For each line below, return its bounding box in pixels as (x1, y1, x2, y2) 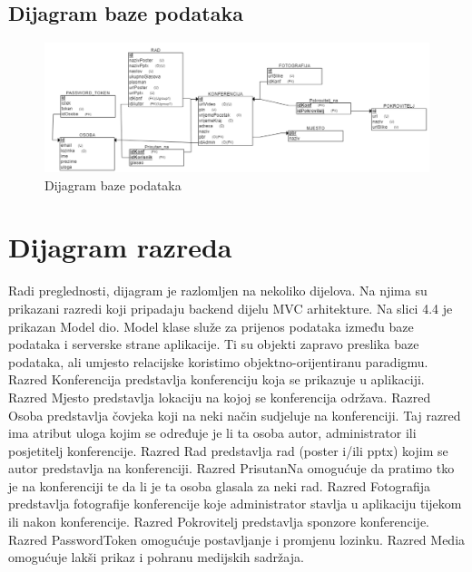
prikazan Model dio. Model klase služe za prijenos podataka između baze (8, 316, 414, 335)
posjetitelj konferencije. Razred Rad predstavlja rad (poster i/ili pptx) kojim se (8, 441, 448, 460)
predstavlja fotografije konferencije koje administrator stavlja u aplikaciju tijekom (8, 494, 462, 513)
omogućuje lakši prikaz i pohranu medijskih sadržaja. (8, 548, 304, 567)
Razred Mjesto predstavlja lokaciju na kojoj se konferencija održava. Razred (8, 387, 431, 406)
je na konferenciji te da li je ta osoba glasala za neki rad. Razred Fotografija (8, 476, 431, 495)
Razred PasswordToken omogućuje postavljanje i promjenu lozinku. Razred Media (8, 529, 466, 548)
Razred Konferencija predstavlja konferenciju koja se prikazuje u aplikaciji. (8, 370, 425, 389)
